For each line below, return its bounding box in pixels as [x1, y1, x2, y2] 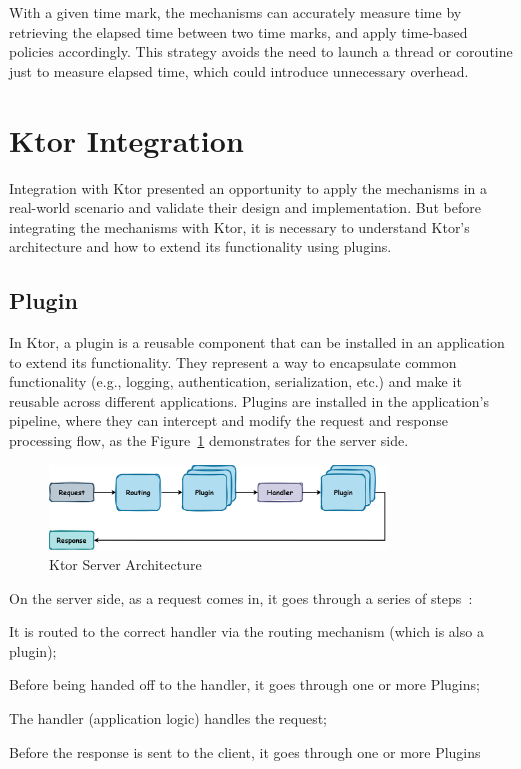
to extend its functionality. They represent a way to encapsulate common [9, 351, 457, 372]
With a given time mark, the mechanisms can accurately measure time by [9, 2, 462, 22]
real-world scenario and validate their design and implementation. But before [9, 197, 481, 218]
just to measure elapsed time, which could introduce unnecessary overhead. [9, 60, 469, 81]
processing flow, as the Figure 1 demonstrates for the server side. [9, 430, 409, 451]
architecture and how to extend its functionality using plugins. [9, 236, 392, 257]
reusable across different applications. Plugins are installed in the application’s [9, 390, 490, 411]
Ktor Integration [9, 119, 244, 160]
